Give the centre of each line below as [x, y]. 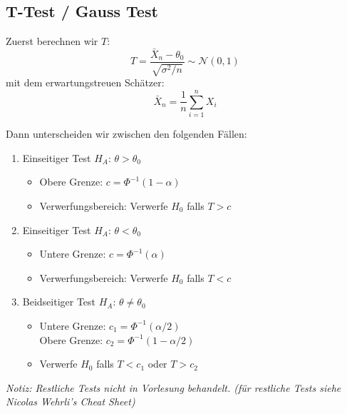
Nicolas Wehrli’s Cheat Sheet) [71, 402]
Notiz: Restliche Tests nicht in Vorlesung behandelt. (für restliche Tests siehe [173, 387]
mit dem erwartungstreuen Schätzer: [85, 82]
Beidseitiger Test [59, 302]
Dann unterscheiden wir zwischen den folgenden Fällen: [126, 134]
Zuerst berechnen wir [52, 41]
